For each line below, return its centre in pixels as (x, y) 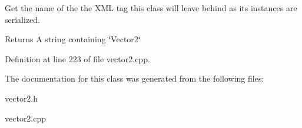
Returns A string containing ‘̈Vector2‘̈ (73, 39)
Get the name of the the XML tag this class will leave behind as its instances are (151, 8)
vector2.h (21, 98)
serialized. (23, 19)
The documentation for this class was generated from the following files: (135, 78)
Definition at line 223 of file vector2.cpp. (77, 58)
